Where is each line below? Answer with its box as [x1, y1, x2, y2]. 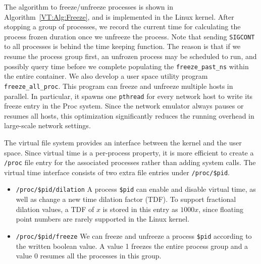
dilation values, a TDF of [16, 203, 94, 214]
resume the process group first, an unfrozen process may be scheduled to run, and [4, 51, 257, 62]
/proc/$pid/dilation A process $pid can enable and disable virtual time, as [16, 184, 256, 194]
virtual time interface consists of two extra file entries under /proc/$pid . [4, 167, 230, 177]
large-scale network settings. [4, 120, 91, 131]
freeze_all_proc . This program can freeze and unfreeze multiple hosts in [4, 80, 233, 91]
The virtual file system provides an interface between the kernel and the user [4, 137, 242, 147]
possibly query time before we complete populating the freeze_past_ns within [4, 61, 249, 71]
